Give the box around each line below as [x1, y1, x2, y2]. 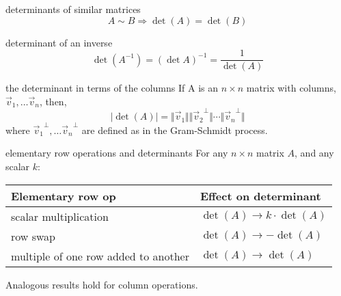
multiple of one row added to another [11, 247, 189, 264]
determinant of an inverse [5, 35, 113, 49]
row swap [11, 228, 56, 244]
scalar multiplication [11, 208, 109, 224]
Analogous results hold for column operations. [5, 277, 198, 291]
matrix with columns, [246, 81, 336, 95]
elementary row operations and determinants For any [5, 146, 228, 160]
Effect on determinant [200, 187, 321, 204]
